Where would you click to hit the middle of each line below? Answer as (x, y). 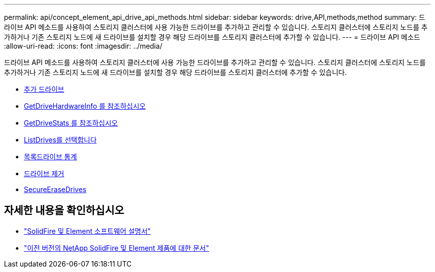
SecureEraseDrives (55, 189)
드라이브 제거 (44, 173)
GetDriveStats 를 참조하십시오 (71, 123)
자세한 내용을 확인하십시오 (64, 210)
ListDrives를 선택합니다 (60, 140)
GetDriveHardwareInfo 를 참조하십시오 (85, 106)
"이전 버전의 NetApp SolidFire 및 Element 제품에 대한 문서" (116, 248)
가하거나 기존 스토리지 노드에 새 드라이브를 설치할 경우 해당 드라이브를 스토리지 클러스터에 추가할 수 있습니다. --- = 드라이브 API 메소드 (212, 37)
